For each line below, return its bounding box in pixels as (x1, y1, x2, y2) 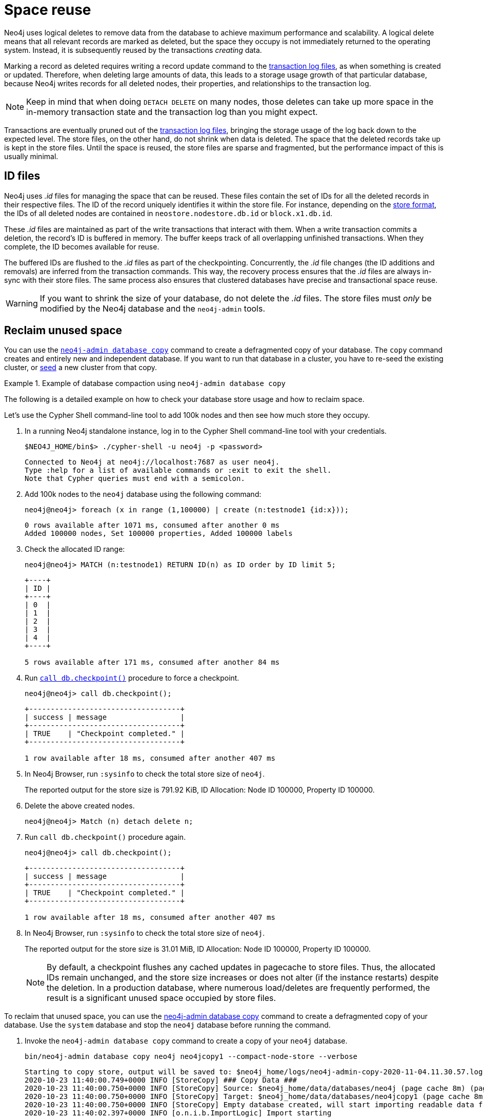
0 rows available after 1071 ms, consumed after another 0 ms (25, 521, 280, 530)
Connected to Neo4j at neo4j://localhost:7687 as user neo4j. (25, 458, 280, 467)
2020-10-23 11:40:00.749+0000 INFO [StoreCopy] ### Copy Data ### (25, 1076, 297, 1085)
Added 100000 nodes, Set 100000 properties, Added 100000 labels (25, 529, 293, 538)
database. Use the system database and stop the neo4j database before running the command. (4, 1020, 331, 1030)
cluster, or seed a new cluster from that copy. (4, 363, 157, 372)
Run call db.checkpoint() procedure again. (25, 833, 186, 842)
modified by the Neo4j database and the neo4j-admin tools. (39, 303, 266, 314)
